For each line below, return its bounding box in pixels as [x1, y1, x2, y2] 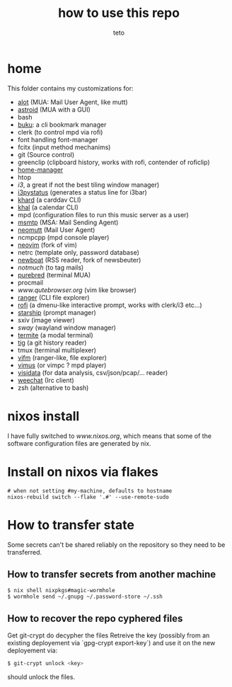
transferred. [7, 548, 42, 556]
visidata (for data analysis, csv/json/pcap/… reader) [17, 368, 168, 376]
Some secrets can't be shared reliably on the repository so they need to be [7, 540, 226, 549]
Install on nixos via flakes [7, 463, 159, 480]
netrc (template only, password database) [17, 248, 139, 256]
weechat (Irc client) [17, 376, 74, 384]
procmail [17, 278, 44, 287]
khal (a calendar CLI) [17, 203, 79, 212]
